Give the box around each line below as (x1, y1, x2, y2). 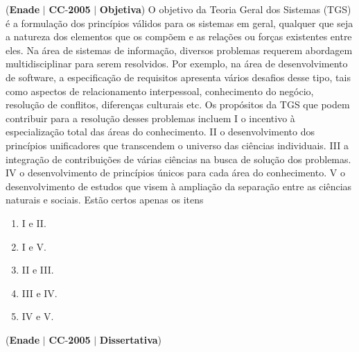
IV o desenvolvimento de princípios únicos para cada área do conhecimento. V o (6, 165, 345, 180)
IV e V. (21, 309, 54, 324)
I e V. (21, 239, 46, 253)
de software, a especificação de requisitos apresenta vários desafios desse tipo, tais (6, 69, 351, 84)
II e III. (21, 262, 54, 277)
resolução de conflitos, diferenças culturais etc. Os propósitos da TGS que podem (6, 97, 350, 112)
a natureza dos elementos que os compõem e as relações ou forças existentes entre (6, 29, 352, 44)
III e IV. (21, 285, 58, 300)
